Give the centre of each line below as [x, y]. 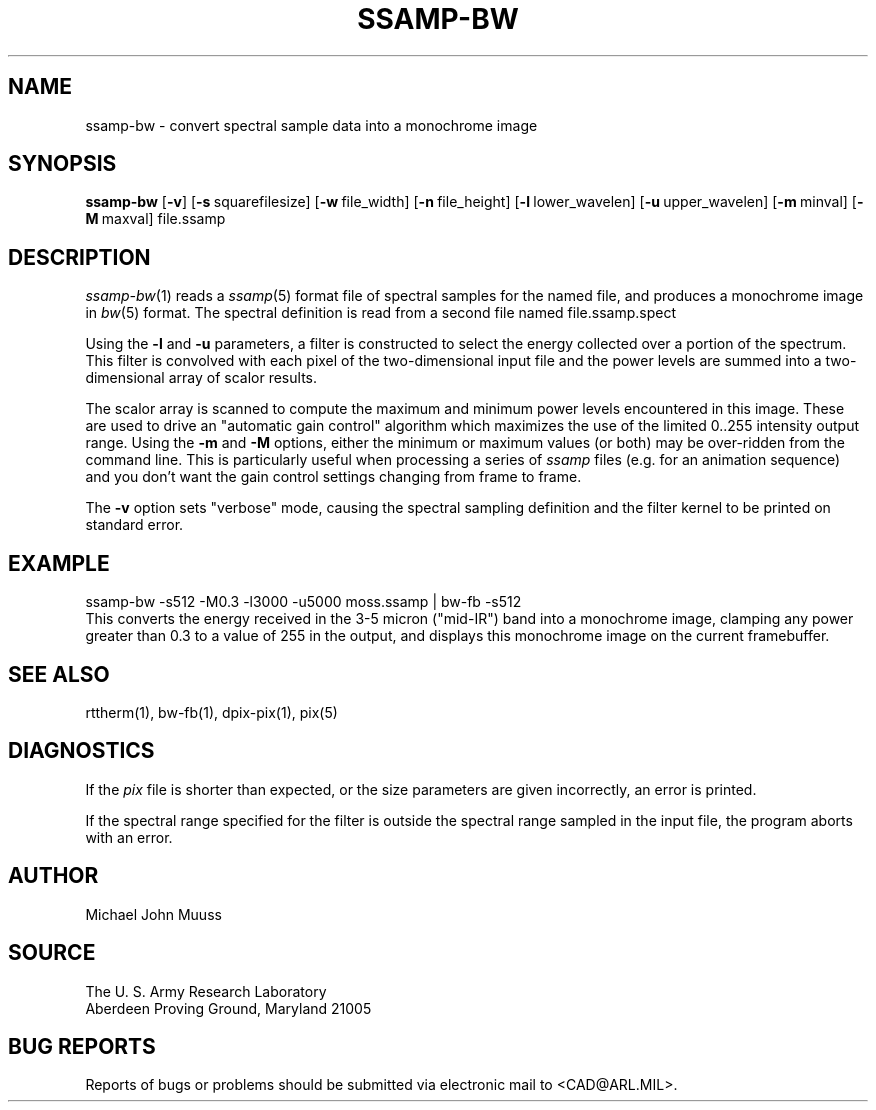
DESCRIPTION [79, 257]
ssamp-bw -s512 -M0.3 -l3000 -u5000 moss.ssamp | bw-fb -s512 [303, 602]
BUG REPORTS [82, 1046]
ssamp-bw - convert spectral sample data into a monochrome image [311, 125]
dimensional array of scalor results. [201, 378]
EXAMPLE [59, 563]
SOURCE [52, 953]
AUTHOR [53, 876]
